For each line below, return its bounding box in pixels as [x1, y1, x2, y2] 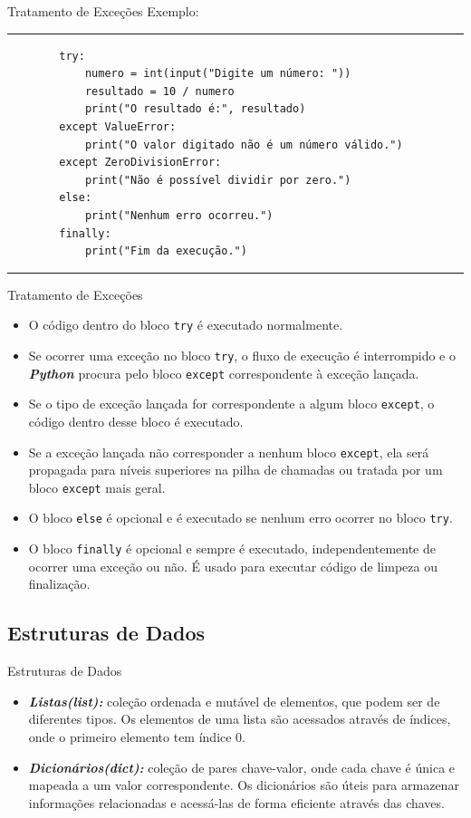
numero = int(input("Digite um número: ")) [84, 67, 351, 81]
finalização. [28, 574, 91, 593]
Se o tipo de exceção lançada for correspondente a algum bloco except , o [28, 394, 435, 413]
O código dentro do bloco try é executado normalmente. [28, 315, 343, 334]
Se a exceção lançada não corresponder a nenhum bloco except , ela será [28, 442, 429, 461]
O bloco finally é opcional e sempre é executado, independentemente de [28, 539, 436, 558]
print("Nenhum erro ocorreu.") [84, 208, 274, 222]
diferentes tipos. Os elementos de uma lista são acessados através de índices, [28, 709, 451, 728]
